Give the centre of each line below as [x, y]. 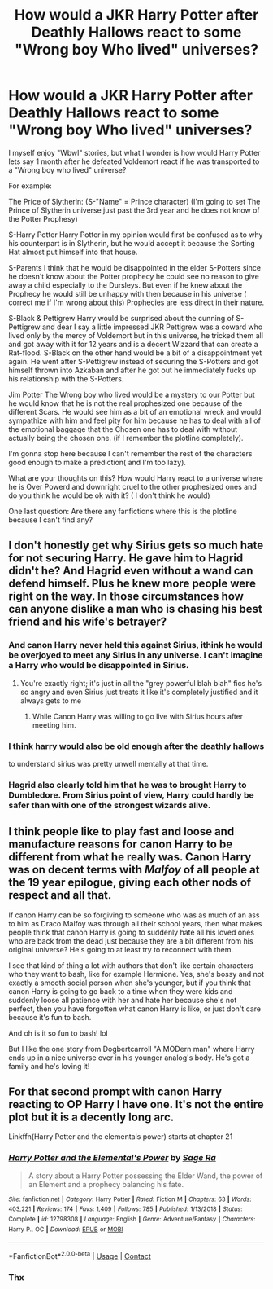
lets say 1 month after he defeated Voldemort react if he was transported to [134, 161]
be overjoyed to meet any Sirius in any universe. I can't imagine [136, 655]
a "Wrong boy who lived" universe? [67, 169]
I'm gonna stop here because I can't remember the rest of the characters [130, 453]
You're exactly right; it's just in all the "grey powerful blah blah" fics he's [141, 683]
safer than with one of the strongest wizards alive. [110, 805]
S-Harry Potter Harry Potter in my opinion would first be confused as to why [136, 235]
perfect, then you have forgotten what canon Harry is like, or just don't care [135, 1009]
